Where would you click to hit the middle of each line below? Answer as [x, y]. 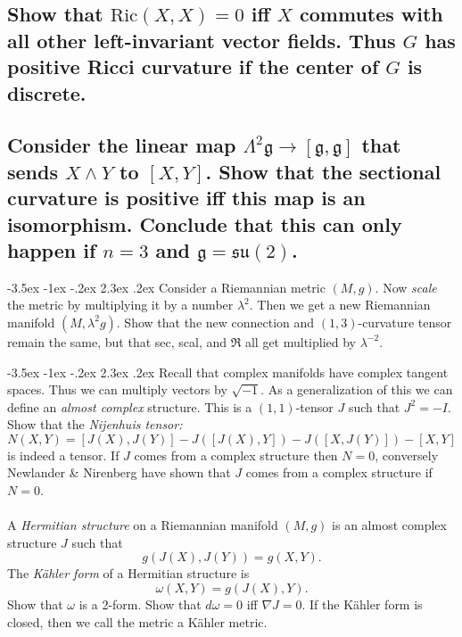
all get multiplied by [301, 341]
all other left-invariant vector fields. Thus [202, 40]
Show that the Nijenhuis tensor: [95, 424]
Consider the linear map [122, 145]
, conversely [407, 455]
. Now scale [406, 287]
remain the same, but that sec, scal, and [117, 341]
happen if [52, 249]
